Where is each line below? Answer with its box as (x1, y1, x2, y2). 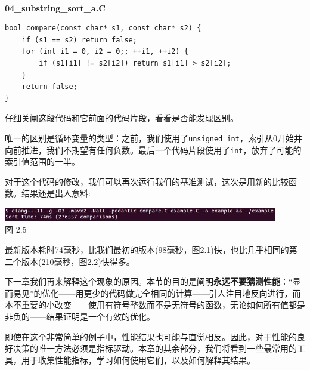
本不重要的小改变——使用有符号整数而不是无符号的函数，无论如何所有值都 (5, 298, 297, 311)
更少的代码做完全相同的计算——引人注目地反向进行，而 (83, 286, 301, 299)
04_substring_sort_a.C (5, 1, 106, 14)
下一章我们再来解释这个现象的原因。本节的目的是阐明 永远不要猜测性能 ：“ (5, 275, 293, 288)
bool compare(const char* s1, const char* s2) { (5, 24, 201, 33)
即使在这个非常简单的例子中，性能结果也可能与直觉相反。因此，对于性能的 (5, 330, 297, 343)
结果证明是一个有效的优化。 (46, 310, 155, 322)
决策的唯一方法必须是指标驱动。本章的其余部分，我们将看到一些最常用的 (13, 342, 297, 354)
